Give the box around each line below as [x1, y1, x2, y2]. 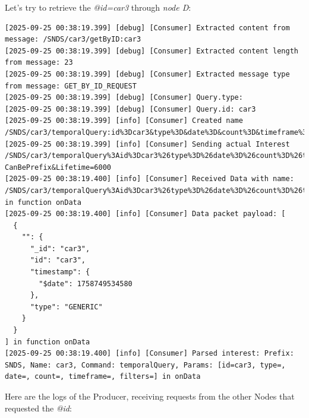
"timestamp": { [30, 268, 90, 277]
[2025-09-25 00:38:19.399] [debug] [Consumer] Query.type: [5, 93, 243, 102]
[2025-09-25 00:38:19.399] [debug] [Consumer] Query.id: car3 [5, 104, 256, 113]
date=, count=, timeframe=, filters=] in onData [5, 372, 201, 381]
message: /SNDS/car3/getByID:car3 [5, 35, 141, 44]
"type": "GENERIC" [30, 302, 103, 311]
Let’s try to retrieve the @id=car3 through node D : [5, 1, 191, 13]
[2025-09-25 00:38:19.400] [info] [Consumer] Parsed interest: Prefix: [5, 349, 294, 358]
